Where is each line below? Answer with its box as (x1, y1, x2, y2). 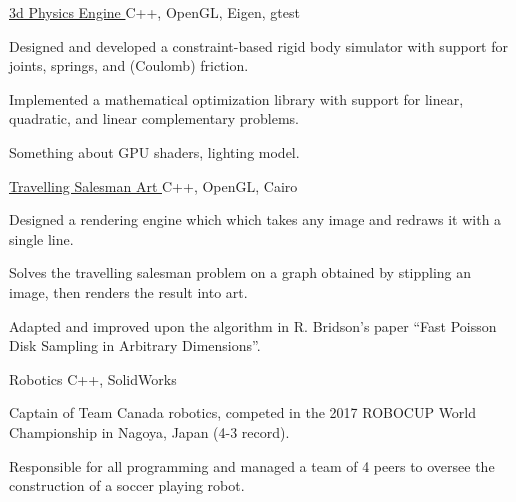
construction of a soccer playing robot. (9, 475, 245, 496)
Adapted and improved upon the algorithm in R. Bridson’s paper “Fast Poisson (9, 315, 497, 336)
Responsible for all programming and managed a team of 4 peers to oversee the (9, 455, 495, 476)
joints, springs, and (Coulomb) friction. (9, 55, 249, 76)
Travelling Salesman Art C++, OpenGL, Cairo (9, 175, 298, 196)
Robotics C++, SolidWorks (9, 368, 177, 389)
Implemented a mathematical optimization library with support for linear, (9, 88, 464, 109)
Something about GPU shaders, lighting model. (9, 141, 300, 162)
